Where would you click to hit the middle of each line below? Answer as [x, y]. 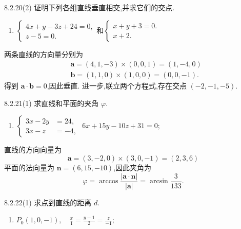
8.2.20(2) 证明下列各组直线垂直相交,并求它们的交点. [89, 7]
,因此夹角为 [133, 168]
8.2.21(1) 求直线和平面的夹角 [52, 103]
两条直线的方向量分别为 [44, 54]
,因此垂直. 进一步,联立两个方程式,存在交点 [117, 86]
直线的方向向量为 [33, 149]
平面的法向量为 [29, 168]
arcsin [159, 181]
